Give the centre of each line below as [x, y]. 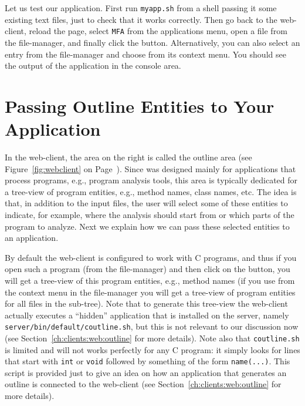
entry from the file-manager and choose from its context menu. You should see [145, 54]
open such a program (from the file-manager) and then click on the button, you [148, 269]
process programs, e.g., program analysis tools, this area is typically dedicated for [151, 180]
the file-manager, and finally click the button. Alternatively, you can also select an [152, 42]
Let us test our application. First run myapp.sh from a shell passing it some [141, 8]
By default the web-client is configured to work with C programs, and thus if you [151, 257]
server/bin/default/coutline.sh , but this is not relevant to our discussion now [152, 326]
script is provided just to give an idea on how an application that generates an [146, 372]
